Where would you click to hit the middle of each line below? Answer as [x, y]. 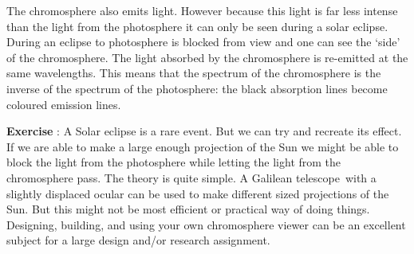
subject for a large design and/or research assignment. [138, 240]
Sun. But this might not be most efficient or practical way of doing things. [188, 209]
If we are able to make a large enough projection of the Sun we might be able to [203, 146]
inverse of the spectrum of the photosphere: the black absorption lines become [197, 88]
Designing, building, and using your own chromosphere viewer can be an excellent [206, 224]
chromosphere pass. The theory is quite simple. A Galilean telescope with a [191, 177]
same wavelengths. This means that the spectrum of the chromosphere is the [194, 73]
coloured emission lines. [64, 104]
